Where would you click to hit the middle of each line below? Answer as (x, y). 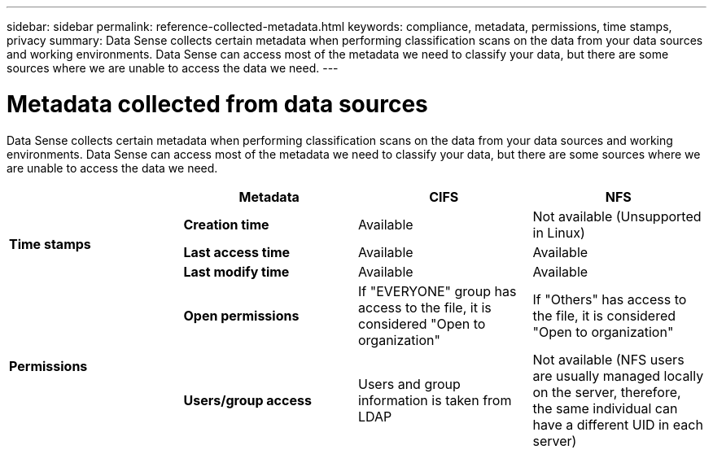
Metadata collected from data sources (217, 104)
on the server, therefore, (607, 392)
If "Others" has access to (610, 299)
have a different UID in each (618, 424)
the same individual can (605, 408)
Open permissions (241, 315)
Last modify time (236, 271)
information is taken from (435, 400)
